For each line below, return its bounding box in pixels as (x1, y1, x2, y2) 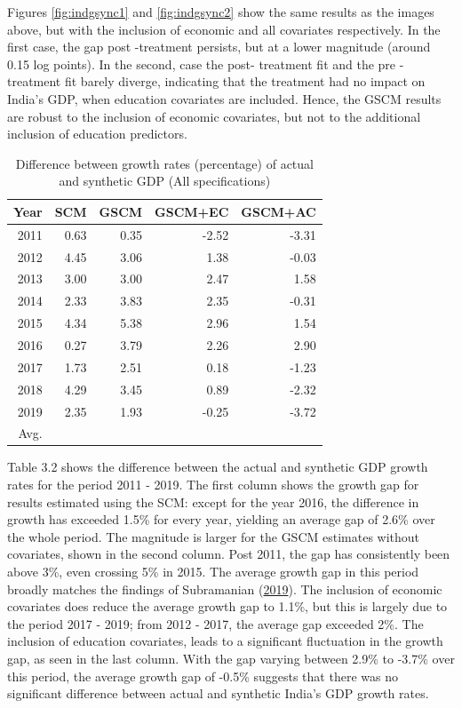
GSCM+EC (155, 202, 229, 220)
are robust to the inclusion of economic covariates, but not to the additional (7, 107, 421, 125)
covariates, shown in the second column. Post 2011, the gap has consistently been (7, 545, 450, 563)
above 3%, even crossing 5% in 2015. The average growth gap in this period (7, 562, 419, 581)
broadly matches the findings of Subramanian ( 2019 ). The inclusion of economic (7, 579, 442, 598)
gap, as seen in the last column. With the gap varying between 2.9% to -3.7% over (7, 649, 455, 667)
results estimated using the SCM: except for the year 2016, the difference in (7, 492, 419, 511)
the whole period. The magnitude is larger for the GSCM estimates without (7, 527, 420, 545)
